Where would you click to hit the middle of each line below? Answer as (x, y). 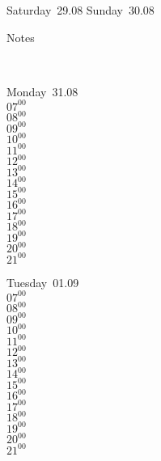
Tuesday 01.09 (43, 282)
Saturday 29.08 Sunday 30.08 (80, 10)
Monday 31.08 (42, 91)
